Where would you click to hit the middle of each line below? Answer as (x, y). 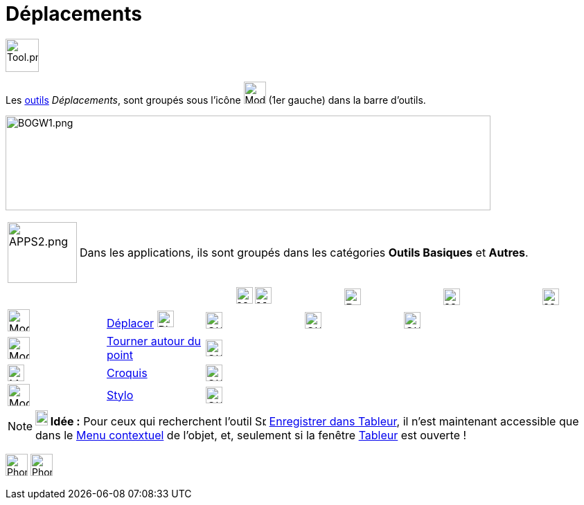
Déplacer (130, 323)
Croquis (127, 373)
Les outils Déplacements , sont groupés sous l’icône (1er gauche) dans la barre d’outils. (216, 100)
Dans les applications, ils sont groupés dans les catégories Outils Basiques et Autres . (304, 252)
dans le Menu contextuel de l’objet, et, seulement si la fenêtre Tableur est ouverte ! (251, 435)
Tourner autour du (154, 341)
